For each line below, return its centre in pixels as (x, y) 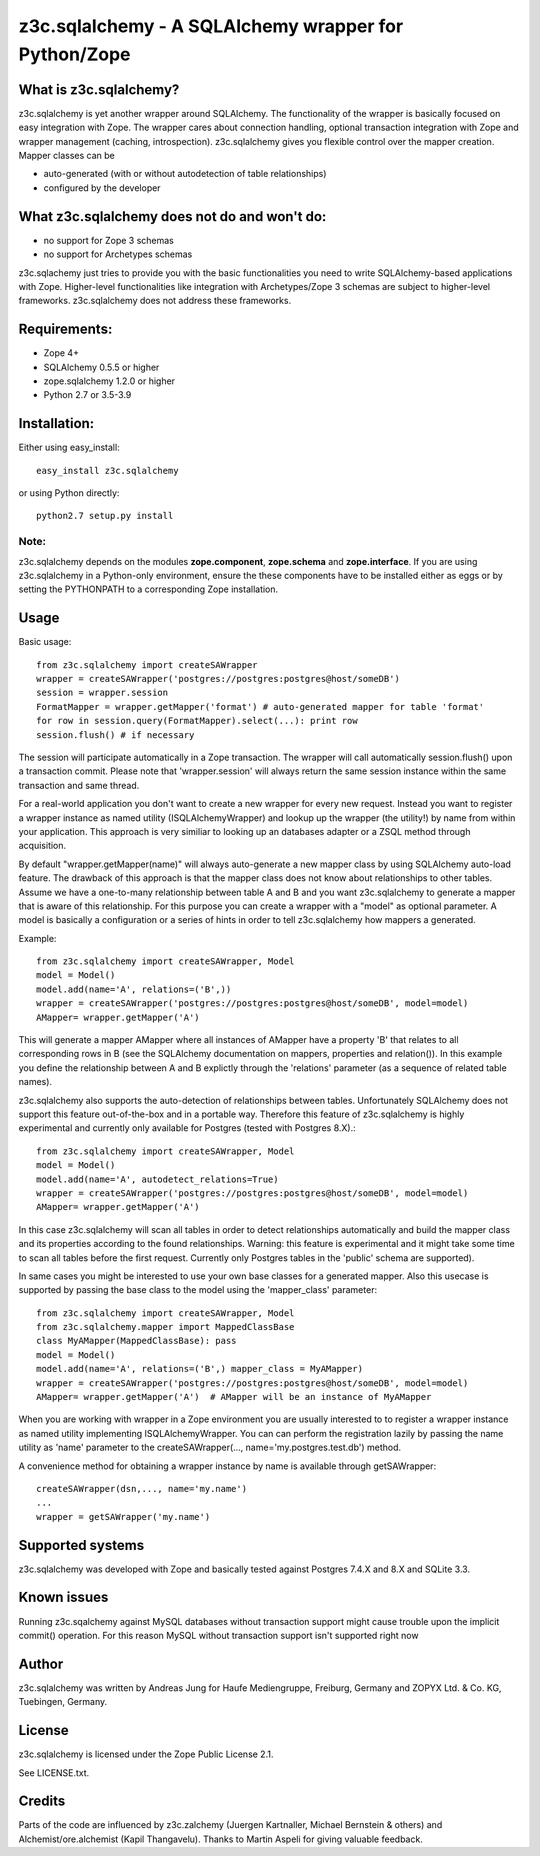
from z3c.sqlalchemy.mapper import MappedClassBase (165, 1327)
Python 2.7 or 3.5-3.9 (87, 395)
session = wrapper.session (102, 693)
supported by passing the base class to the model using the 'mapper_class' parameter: (198, 1290)
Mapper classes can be (66, 156)
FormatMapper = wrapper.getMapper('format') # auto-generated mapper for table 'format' (260, 706)
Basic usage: (45, 642)
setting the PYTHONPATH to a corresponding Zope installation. (148, 589)
